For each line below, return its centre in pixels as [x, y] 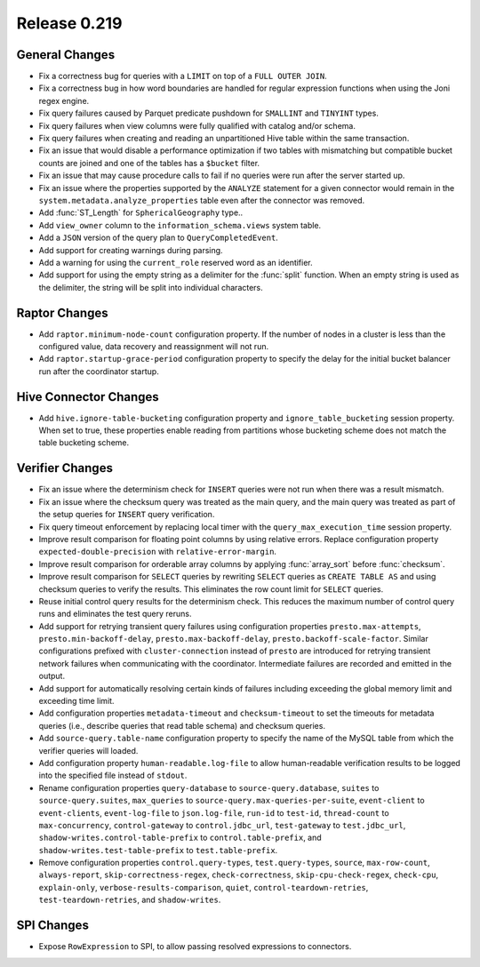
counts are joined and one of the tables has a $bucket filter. [149, 163]
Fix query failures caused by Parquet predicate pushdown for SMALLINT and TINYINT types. [209, 113]
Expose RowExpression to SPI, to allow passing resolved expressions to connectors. [195, 947]
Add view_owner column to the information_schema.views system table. [180, 225]
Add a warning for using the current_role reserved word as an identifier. [176, 262]
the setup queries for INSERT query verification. [127, 515]
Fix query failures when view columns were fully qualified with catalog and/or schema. [197, 125]
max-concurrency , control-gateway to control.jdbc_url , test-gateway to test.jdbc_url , [222, 825]
